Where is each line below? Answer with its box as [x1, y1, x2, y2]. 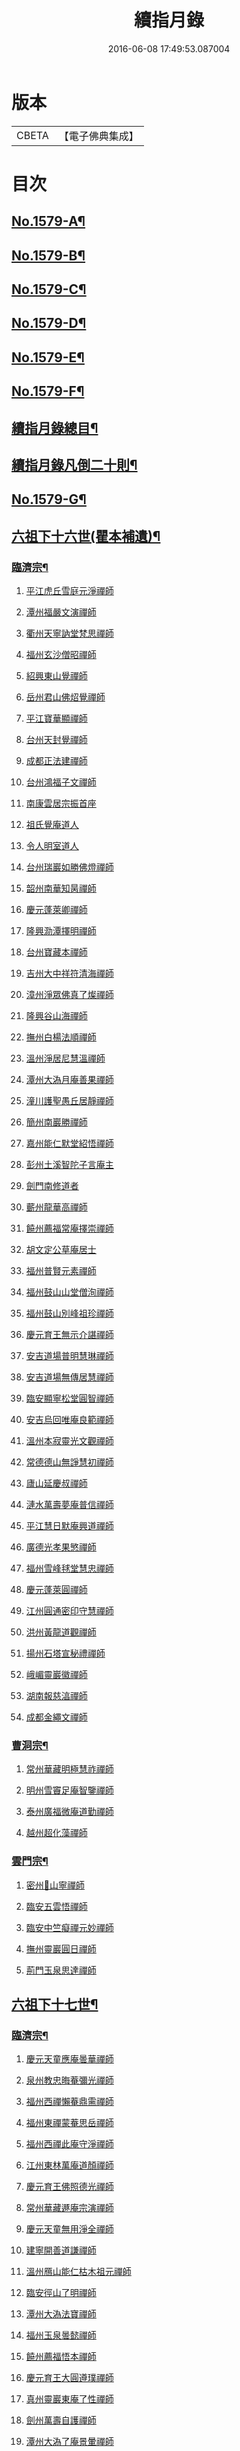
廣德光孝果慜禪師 [25, 1541, 97, 1553]
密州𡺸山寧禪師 [25, 1879, 85, 1891]
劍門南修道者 [25, 1180, 79, 1192]
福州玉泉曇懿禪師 [25, 2329, 97, 2341]
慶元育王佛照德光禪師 [25, 2181, 114, 2193]
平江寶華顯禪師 [25, 712, 88, 725]
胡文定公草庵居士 [25, 1244, 97, 1256]
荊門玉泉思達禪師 [25, 1964, 97, 1976]
